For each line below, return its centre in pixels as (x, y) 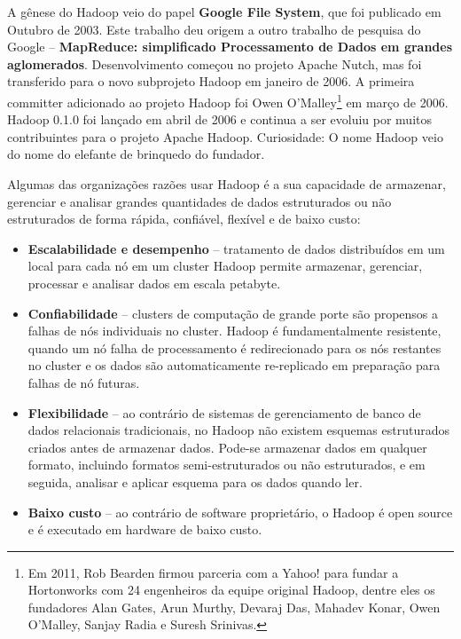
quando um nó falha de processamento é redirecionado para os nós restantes (234, 347)
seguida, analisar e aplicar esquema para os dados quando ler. (195, 481)
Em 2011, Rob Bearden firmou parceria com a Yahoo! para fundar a (213, 572)
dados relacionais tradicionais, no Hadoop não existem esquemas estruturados (239, 430)
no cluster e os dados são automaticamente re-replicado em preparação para (234, 365)
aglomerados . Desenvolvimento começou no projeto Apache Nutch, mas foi (215, 63)
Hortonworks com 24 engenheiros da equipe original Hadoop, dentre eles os (231, 590)
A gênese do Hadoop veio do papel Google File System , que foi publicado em (224, 12)
